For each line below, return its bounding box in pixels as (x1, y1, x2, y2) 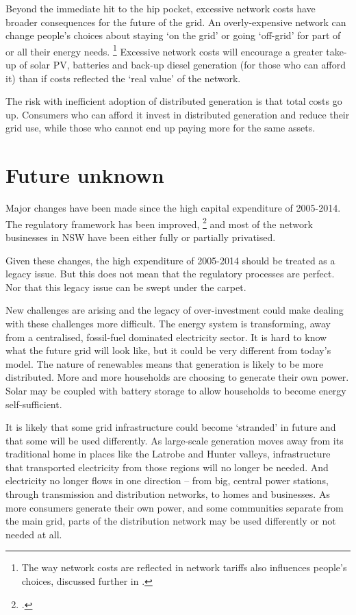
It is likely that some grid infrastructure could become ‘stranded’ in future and (5, 420, 336, 434)
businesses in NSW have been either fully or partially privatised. (5, 229, 276, 244)
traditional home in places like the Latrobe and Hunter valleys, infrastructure (5, 447, 331, 461)
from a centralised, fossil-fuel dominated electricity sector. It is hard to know (5, 329, 327, 344)
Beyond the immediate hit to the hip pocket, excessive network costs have (5, 1, 316, 15)
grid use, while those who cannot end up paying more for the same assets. (5, 121, 316, 135)
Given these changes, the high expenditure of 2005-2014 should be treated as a (5, 253, 335, 267)
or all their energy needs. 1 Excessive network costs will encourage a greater (5, 42, 323, 58)
